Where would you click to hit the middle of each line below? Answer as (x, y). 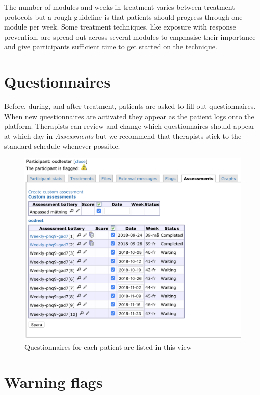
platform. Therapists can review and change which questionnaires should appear (129, 126)
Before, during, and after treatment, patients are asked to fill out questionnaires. (130, 106)
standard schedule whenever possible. (62, 146)
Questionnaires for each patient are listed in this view (108, 346)
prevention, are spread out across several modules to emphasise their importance (130, 36)
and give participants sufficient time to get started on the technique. (111, 47)
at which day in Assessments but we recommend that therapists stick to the (123, 136)
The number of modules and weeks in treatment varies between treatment (120, 7)
